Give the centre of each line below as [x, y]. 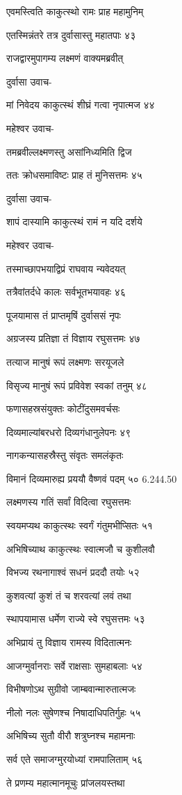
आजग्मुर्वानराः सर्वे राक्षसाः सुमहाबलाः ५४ [74, 665]
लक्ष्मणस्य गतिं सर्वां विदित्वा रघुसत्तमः [69, 502]
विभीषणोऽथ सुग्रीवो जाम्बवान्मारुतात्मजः [71, 689]
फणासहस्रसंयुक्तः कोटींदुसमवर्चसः [63, 409]
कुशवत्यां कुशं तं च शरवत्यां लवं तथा [69, 595]
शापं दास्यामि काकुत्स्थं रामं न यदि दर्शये [74, 222]
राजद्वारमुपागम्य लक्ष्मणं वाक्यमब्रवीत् [65, 58]
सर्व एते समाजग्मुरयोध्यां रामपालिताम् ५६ [75, 759]
